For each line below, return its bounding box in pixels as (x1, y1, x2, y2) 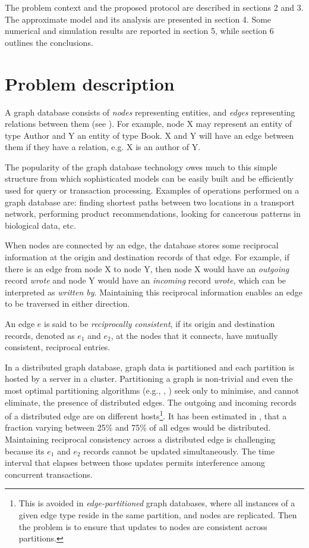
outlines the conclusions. (5, 36, 93, 48)
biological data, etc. (5, 219, 76, 231)
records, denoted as (5, 329, 75, 341)
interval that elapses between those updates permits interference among (5, 456, 266, 469)
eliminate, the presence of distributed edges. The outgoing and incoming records (5, 396, 297, 408)
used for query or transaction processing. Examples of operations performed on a (5, 184, 299, 197)
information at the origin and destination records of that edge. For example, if (5, 251, 289, 263)
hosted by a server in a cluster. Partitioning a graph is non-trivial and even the (5, 372, 293, 385)
